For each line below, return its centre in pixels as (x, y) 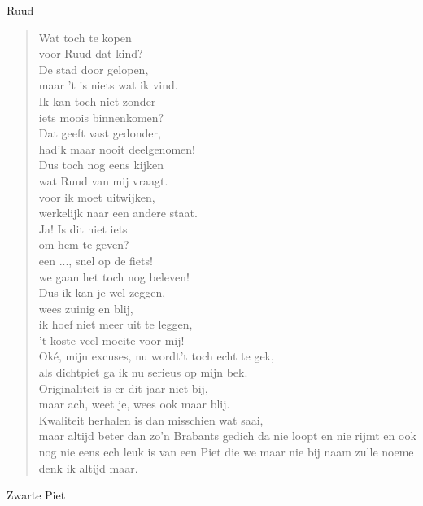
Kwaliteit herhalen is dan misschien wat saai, (151, 419)
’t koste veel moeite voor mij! (111, 340)
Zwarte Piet (36, 495)
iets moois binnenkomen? (101, 117)
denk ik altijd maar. (88, 467)
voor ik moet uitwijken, (97, 196)
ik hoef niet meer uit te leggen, (116, 324)
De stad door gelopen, (94, 69)
